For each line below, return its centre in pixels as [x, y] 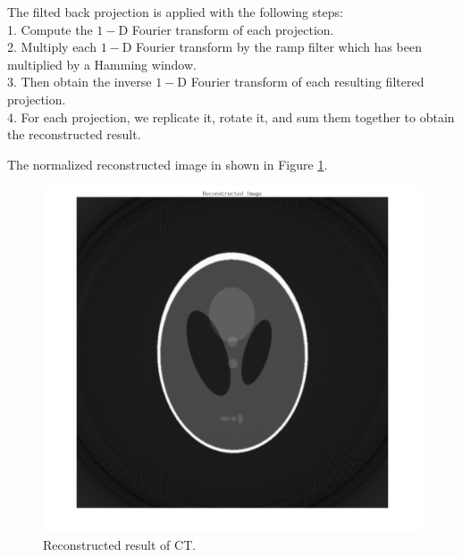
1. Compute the [50, 29]
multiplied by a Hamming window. [102, 64]
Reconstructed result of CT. [120, 544]
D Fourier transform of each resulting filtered [301, 82]
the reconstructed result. [74, 134]
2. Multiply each [52, 47]
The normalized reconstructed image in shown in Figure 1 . [168, 164]
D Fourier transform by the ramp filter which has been [272, 47]
